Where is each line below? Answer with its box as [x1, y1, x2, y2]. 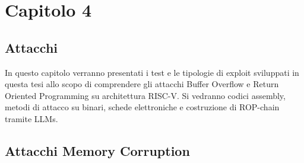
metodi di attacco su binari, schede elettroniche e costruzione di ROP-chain [5, 101, 280, 113]
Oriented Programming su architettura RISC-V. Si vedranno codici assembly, [5, 89, 286, 101]
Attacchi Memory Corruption [5, 141, 190, 159]
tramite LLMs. [5, 112, 58, 124]
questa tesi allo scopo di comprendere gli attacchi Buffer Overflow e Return [5, 78, 279, 90]
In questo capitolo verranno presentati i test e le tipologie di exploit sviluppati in [5, 66, 299, 78]
